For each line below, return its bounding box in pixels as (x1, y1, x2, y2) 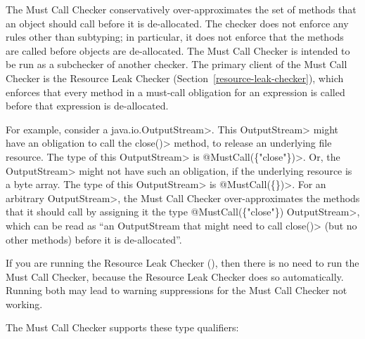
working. (6, 296, 43, 311)
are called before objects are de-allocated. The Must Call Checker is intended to (6, 43, 350, 58)
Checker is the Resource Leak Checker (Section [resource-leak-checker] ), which (6, 70, 344, 85)
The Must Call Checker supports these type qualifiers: (6, 320, 239, 335)
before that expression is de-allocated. (6, 98, 169, 113)
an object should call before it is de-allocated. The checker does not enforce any (6, 15, 349, 30)
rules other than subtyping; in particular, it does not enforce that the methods (6, 29, 344, 44)
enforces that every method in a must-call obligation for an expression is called (6, 84, 345, 99)
